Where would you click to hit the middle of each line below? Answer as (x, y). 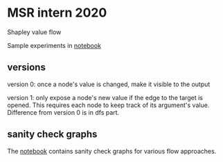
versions (27, 67)
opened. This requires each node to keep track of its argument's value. (108, 105)
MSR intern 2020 (57, 13)
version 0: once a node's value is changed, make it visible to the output (109, 84)
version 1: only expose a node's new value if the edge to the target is (105, 97)
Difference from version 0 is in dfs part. (63, 112)
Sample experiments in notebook (54, 45)
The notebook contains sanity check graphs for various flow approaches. (112, 151)
